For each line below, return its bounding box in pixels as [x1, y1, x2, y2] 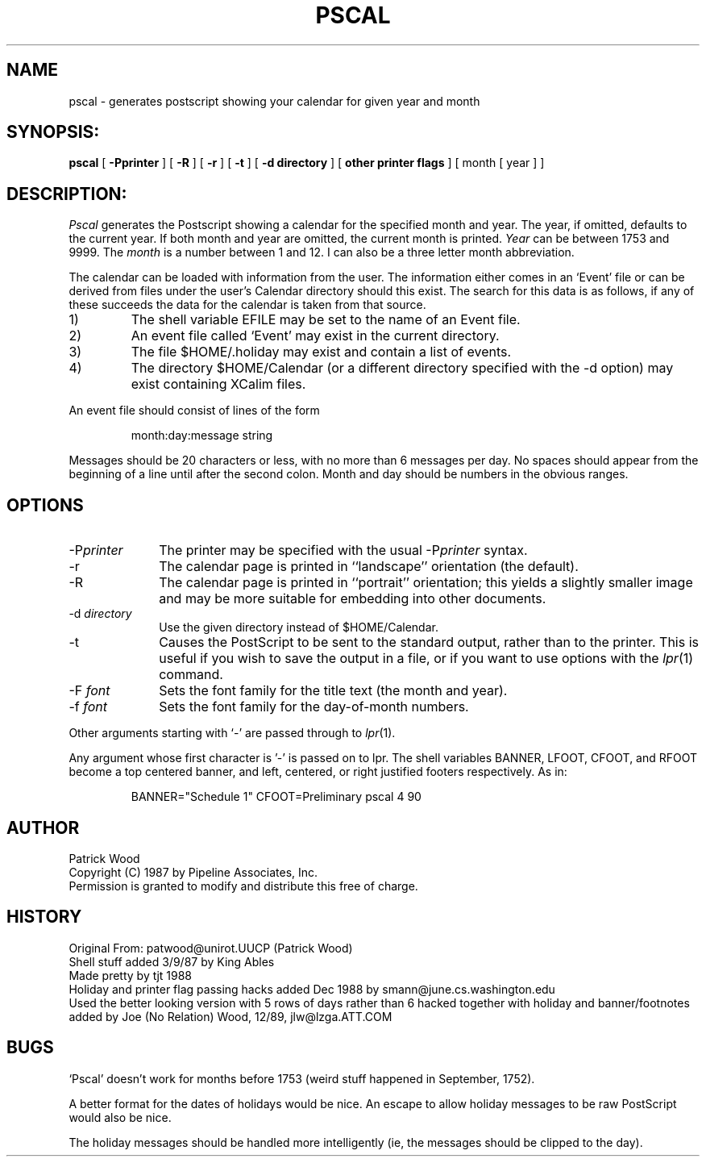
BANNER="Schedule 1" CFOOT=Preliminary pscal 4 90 [131, 790, 422, 804]
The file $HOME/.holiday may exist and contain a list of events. [131, 344, 512, 361]
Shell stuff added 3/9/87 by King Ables [69, 954, 275, 969]
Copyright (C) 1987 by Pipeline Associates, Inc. [69, 865, 318, 879]
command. [159, 666, 223, 683]
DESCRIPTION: [6, 183, 127, 204]
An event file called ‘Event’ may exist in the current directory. [131, 327, 500, 344]
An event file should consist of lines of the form [69, 403, 320, 418]
